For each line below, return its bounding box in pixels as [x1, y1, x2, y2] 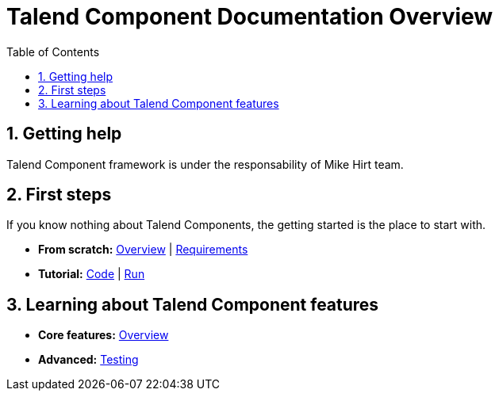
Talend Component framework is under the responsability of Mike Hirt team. [6, 157, 404, 171]
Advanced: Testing [38, 353, 139, 367]
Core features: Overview [38, 328, 169, 342]
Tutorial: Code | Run [38, 267, 145, 281]
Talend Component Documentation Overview [6, 3, 493, 30]
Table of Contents [6, 44, 100, 59]
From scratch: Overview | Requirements [38, 242, 248, 257]
